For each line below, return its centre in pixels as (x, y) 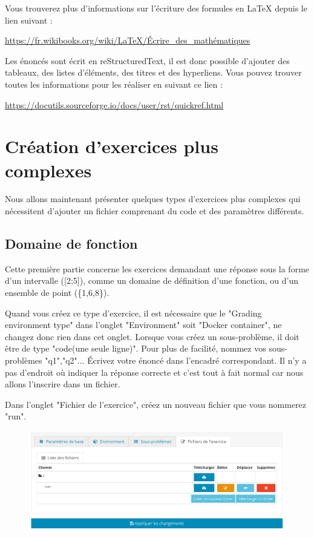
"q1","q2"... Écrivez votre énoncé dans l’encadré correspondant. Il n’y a (176, 360)
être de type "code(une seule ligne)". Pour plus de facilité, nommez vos (136, 348)
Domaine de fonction (71, 244)
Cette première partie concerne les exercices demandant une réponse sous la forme (157, 268)
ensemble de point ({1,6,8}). (57, 293)
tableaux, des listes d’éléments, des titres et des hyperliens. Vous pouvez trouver (153, 72)
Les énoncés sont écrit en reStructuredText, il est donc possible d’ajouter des (147, 60)
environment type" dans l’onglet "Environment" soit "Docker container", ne (143, 325)
